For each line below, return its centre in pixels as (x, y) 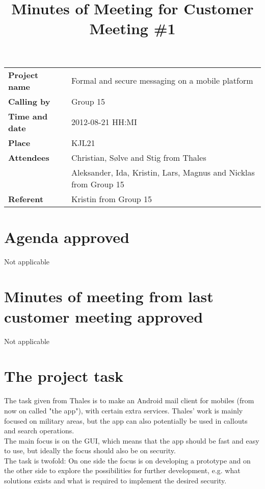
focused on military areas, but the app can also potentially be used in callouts (126, 420)
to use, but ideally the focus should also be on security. (90, 450)
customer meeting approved (104, 316)
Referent (26, 199)
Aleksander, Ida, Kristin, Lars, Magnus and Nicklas (163, 172)
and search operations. (39, 431)
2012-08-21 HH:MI (104, 122)
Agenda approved (67, 237)
